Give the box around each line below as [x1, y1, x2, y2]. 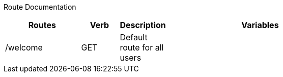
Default [120, 32, 148, 42]
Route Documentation [4, 3, 76, 11]
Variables [241, 20, 279, 30]
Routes [28, 20, 56, 30]
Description [120, 20, 166, 30]
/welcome [5, 42, 43, 53]
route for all [120, 42, 164, 53]
